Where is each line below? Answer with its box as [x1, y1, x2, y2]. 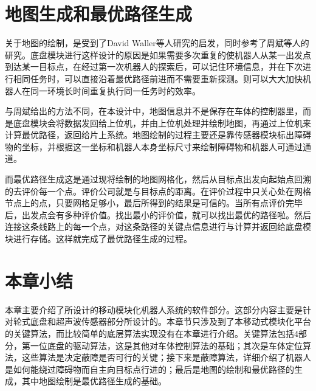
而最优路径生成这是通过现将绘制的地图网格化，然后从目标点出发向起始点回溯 [5, 173, 311, 185]
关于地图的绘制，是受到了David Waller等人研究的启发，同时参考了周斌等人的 [5, 36, 309, 49]
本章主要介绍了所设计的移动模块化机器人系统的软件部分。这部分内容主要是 [5, 303, 303, 316]
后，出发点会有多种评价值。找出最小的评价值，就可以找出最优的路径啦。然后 [5, 208, 311, 221]
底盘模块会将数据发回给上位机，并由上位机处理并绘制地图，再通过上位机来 [13, 116, 311, 129]
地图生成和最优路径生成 [5, 1, 193, 26]
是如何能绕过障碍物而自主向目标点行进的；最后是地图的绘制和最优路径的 [5, 362, 294, 375]
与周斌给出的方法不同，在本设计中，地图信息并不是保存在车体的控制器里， [5, 105, 303, 117]
